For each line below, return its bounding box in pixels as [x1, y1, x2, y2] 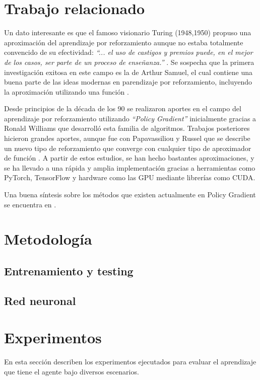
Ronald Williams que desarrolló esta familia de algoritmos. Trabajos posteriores [4, 123, 250, 133]
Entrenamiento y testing [4, 263, 134, 278]
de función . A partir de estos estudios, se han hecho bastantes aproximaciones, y [4, 153, 254, 163]
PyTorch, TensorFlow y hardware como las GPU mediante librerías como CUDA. [4, 172, 255, 183]
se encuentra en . [4, 199, 56, 209]
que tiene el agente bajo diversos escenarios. [4, 366, 139, 376]
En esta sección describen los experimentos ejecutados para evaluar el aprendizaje [4, 356, 256, 367]
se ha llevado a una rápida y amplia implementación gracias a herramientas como [4, 162, 255, 173]
